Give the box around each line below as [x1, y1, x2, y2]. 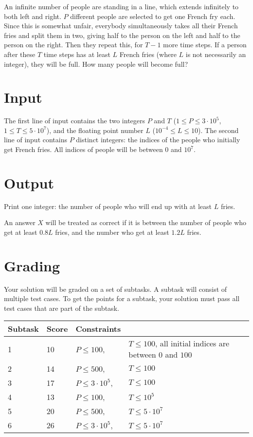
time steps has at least [43, 49, 110, 59]
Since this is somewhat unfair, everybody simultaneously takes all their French [4, 20, 238, 31]
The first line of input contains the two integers [4, 115, 145, 126]
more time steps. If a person [163, 39, 247, 50]
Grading [4, 255, 60, 275]
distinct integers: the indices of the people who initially [76, 134, 240, 145]
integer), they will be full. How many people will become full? [4, 58, 188, 69]
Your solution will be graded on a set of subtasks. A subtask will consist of [4, 284, 227, 294]
